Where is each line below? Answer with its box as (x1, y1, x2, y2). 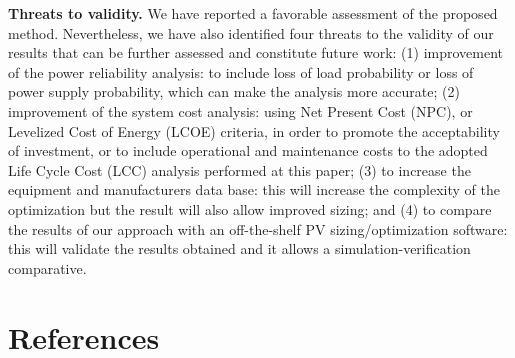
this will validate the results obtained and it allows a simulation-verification (8, 238, 471, 259)
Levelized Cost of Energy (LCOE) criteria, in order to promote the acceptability (8, 120, 500, 141)
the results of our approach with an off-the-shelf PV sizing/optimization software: (8, 218, 508, 239)
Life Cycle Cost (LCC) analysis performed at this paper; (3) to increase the (8, 159, 471, 180)
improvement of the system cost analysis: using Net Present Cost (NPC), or (8, 100, 473, 121)
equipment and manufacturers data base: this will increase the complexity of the (8, 179, 500, 200)
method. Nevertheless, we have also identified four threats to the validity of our (8, 22, 494, 43)
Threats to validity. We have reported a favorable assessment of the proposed (8, 3, 498, 23)
